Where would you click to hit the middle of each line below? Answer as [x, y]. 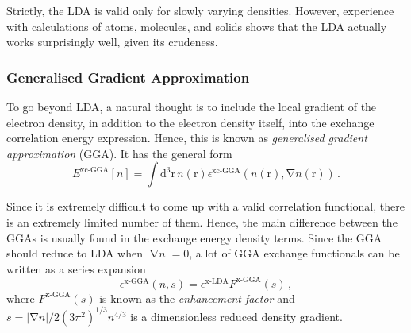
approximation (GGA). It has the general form [119, 153]
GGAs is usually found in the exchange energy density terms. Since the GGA [194, 237]
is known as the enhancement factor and [197, 298]
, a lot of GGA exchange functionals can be [294, 253]
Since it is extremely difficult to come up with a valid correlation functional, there [205, 206]
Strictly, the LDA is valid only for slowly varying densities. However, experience [200, 10]
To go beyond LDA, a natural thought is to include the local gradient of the [192, 106]
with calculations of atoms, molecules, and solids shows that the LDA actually [197, 26]
